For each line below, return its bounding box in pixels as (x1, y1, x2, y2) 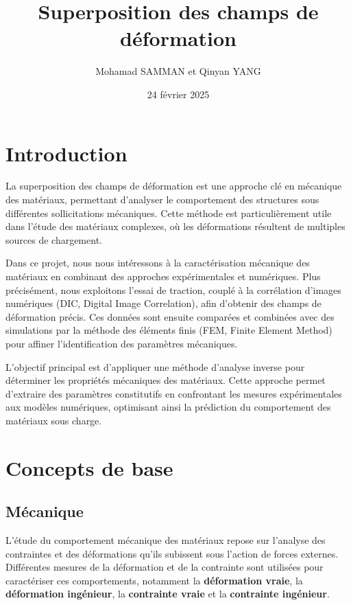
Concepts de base (5, 453, 173, 481)
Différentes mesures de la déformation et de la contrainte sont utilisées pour (5, 560, 324, 574)
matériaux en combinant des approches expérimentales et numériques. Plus (5, 269, 321, 283)
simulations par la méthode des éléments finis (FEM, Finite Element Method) (5, 323, 332, 337)
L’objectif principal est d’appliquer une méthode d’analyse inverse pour (5, 359, 305, 374)
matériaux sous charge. (5, 413, 102, 427)
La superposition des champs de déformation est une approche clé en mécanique (5, 179, 342, 193)
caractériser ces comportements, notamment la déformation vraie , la (5, 573, 303, 587)
